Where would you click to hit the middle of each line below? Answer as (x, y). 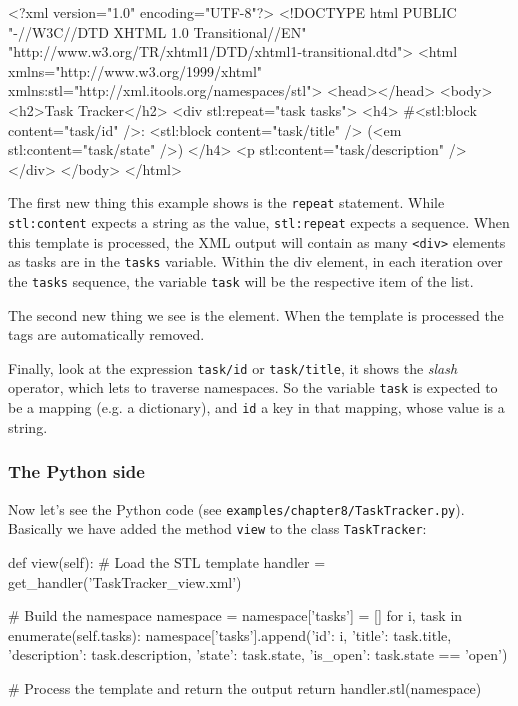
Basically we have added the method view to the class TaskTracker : (217, 528)
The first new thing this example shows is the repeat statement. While (226, 202)
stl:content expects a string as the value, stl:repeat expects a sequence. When (259, 222)
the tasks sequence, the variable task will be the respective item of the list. (241, 280)
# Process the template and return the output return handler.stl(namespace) (245, 687)
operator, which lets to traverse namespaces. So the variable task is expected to (253, 387)
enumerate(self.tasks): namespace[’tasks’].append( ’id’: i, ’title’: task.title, (230, 634)
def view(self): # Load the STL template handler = (167, 561)
